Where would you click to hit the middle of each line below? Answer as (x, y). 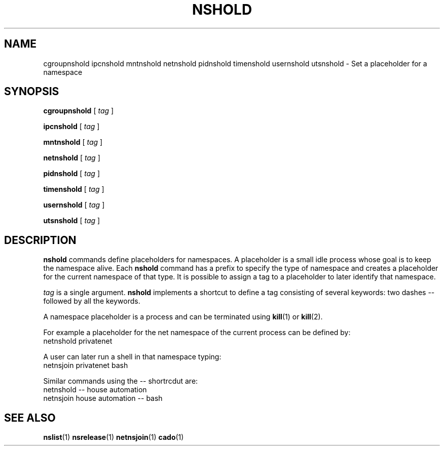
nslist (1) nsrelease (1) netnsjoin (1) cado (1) (114, 437)
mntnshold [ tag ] (73, 142)
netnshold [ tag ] (72, 158)
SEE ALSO (30, 418)
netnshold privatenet (78, 341)
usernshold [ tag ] (74, 205)
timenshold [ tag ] (74, 189)
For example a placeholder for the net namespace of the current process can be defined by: (197, 333)
